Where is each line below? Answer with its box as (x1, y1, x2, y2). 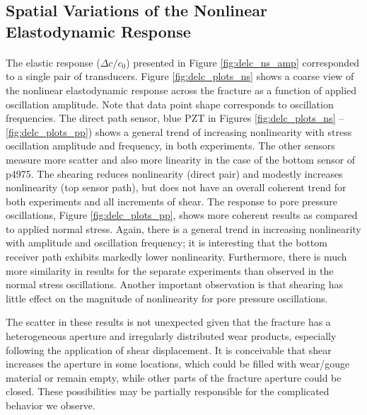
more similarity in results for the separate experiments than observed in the (6, 263, 334, 278)
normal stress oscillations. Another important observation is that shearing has (6, 277, 343, 292)
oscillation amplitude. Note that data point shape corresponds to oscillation (6, 96, 334, 111)
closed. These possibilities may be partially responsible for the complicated (6, 384, 330, 399)
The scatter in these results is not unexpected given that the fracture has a (6, 314, 331, 329)
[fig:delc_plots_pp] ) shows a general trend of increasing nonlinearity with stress (6, 124, 352, 139)
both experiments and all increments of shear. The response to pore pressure (6, 193, 338, 208)
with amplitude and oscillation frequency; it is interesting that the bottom (6, 235, 327, 250)
